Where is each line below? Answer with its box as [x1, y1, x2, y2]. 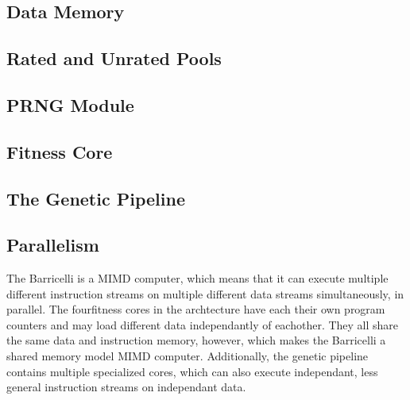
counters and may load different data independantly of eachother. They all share [6, 316, 399, 333]
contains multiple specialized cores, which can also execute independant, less [6, 363, 378, 379]
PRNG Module [6, 92, 134, 117]
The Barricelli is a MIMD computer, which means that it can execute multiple [6, 270, 389, 287]
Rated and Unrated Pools [6, 46, 222, 71]
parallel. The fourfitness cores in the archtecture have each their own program [6, 301, 385, 317]
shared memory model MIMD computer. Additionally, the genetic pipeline [6, 348, 369, 364]
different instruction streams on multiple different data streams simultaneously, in [6, 285, 404, 302]
